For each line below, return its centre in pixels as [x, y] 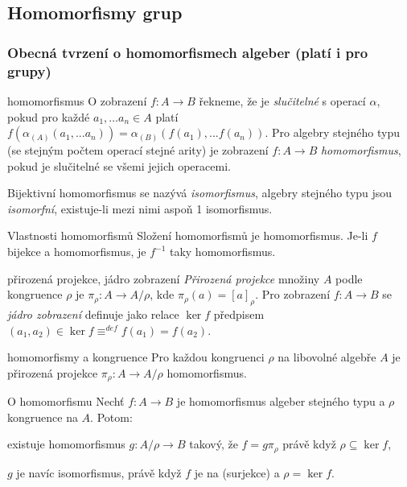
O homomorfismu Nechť [66, 401]
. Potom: [111, 417]
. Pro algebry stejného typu [333, 132]
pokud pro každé [49, 116]
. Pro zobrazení [293, 294]
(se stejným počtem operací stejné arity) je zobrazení [138, 150]
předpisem [239, 314]
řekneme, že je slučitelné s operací [282, 100]
